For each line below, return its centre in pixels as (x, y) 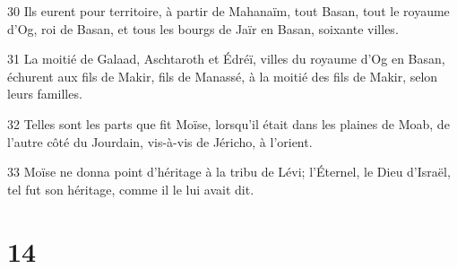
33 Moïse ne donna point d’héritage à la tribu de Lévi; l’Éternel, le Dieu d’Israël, (229, 172)
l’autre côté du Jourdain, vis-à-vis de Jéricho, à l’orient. (160, 141)
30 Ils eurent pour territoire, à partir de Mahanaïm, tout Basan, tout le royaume (228, 11)
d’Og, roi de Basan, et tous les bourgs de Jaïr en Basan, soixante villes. (203, 28)
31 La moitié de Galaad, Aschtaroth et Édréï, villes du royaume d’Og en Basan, (226, 59)
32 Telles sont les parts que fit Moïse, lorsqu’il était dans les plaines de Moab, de (228, 123)
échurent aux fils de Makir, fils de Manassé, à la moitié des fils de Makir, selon (223, 76)
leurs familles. (45, 94)
